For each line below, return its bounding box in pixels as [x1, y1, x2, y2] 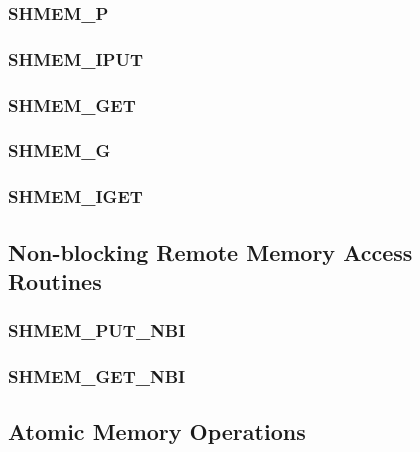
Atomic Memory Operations [8, 416, 306, 447]
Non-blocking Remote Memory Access [8, 236, 413, 267]
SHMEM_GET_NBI [8, 364, 186, 389]
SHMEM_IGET [8, 184, 143, 209]
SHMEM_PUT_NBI [8, 318, 186, 343]
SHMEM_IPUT [8, 46, 144, 71]
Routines [8, 266, 102, 296]
